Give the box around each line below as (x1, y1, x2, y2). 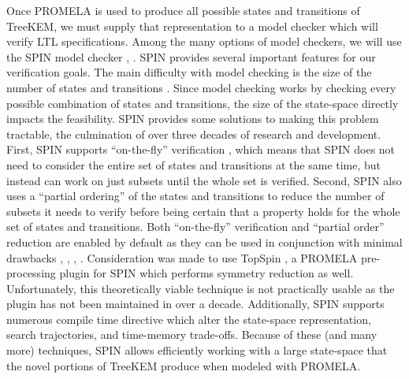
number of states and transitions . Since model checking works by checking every (6, 79, 396, 95)
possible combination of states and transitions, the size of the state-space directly (6, 95, 399, 111)
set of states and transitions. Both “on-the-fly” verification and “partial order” (6, 218, 385, 235)
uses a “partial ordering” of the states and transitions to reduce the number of (6, 188, 385, 204)
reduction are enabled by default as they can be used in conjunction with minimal (6, 233, 403, 250)
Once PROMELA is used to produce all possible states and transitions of (6, 2, 360, 18)
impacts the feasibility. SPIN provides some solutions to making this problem (6, 110, 379, 127)
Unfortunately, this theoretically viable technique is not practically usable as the (6, 280, 395, 296)
